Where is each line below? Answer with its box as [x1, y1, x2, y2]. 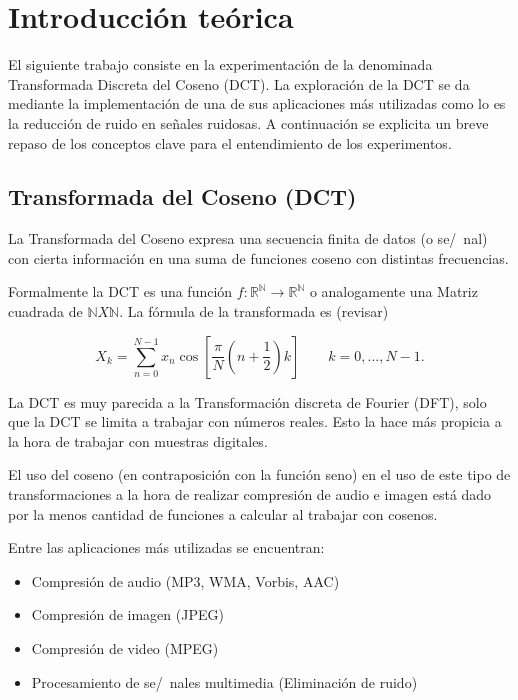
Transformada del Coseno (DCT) [8, 181, 357, 212]
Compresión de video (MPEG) [31, 638, 219, 659]
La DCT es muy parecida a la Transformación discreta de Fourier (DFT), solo [8, 391, 487, 412]
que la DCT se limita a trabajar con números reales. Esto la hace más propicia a [8, 411, 502, 432]
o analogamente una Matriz [309, 281, 478, 302]
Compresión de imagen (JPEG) [31, 604, 224, 625]
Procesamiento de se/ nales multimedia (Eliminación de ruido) [31, 671, 418, 692]
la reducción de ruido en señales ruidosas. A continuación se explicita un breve [8, 112, 489, 133]
